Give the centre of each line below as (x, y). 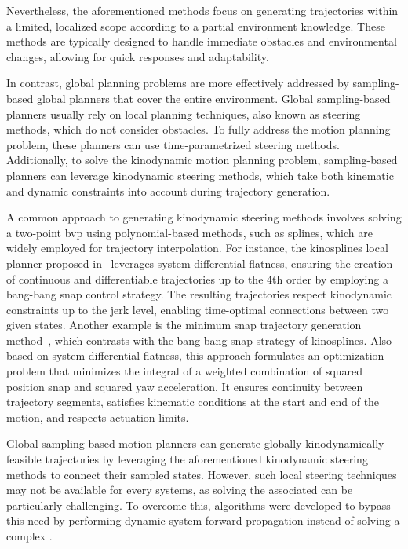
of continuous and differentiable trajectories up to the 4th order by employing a (197, 278)
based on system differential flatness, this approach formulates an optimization (195, 355)
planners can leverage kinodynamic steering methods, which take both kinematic (200, 175)
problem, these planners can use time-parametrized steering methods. (173, 144)
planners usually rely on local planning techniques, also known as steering (184, 113)
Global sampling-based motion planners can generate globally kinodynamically (195, 443)
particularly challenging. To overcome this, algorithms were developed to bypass (199, 505)
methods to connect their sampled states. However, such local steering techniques (202, 474)
